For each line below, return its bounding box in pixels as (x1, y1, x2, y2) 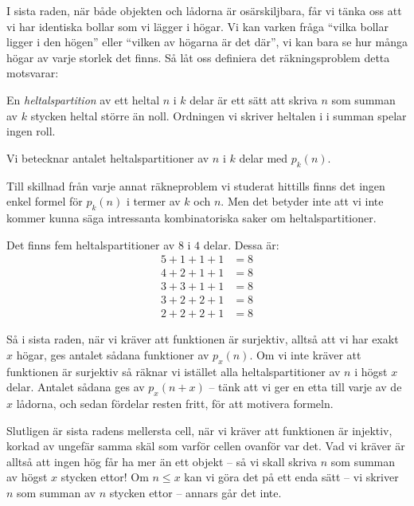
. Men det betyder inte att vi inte (221, 193, 384, 210)
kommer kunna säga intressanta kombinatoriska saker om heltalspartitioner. (6, 209, 377, 226)
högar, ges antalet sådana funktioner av (16, 346, 209, 363)
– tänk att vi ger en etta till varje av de (209, 379, 402, 395)
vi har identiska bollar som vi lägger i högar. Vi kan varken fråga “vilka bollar (6, 18, 389, 34)
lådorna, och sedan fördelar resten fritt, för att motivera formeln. (16, 395, 334, 412)
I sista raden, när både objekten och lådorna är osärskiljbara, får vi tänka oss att (6, 2, 402, 18)
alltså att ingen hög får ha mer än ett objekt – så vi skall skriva (6, 453, 318, 469)
